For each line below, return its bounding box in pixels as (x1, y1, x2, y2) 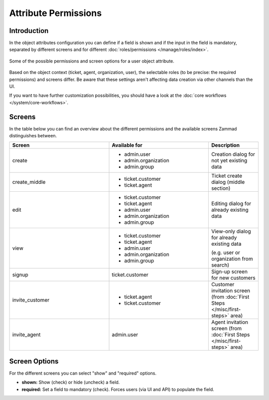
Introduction (9, 26, 49, 35)
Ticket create (211, 172, 243, 179)
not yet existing (211, 157, 248, 164)
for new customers (211, 275, 256, 282)
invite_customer (12, 297, 50, 304)
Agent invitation (211, 319, 249, 326)
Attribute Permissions (9, 7, 102, 18)
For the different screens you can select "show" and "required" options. (9, 370, 157, 376)
